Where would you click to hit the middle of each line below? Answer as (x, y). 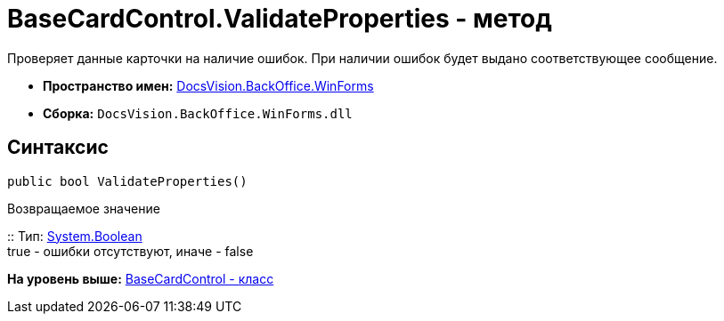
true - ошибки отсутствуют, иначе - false (130, 251)
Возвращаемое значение (84, 208)
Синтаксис (58, 148)
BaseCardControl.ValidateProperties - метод (280, 19)
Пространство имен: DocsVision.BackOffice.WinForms (208, 85)
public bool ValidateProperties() (127, 181)
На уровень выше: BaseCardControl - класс (141, 278)
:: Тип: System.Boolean (75, 236)
